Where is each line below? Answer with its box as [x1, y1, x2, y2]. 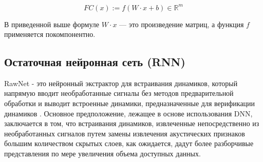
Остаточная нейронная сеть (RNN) [4, 54, 185, 70]
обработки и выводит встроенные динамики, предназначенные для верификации [4, 98, 255, 109]
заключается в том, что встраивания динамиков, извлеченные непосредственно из [4, 118, 259, 129]
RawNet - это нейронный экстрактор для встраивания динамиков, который [4, 77, 238, 88]
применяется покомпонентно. [4, 29, 96, 39]
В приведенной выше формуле [4, 18, 99, 29]
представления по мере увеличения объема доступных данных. [4, 148, 201, 159]
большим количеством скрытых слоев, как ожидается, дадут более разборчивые [4, 138, 254, 149]
